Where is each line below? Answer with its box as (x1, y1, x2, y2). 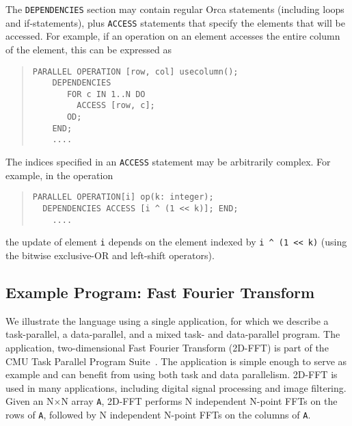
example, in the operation (5, 168, 113, 182)
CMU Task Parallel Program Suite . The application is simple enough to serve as (5, 354, 347, 368)
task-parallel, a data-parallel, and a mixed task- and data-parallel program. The (5, 327, 340, 341)
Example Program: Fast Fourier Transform (5, 281, 315, 302)
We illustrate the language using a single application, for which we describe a (5, 313, 329, 328)
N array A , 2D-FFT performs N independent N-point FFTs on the (61, 394, 338, 408)
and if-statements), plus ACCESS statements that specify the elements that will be (5, 15, 345, 29)
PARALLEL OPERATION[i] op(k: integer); (32, 192, 214, 202)
